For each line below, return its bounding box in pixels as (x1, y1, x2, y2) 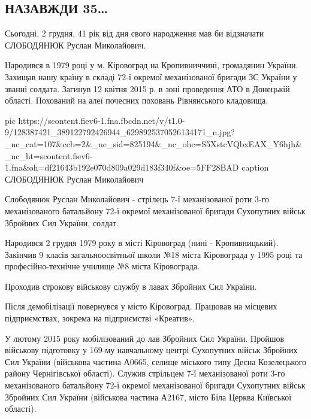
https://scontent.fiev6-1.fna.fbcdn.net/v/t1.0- (18, 114, 185, 126)
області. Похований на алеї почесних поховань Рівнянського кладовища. (5, 94, 268, 107)
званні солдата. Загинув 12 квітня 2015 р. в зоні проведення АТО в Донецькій (5, 82, 290, 95)
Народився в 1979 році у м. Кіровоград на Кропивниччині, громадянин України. (5, 59, 298, 71)
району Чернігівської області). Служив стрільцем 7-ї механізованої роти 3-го (5, 367, 285, 379)
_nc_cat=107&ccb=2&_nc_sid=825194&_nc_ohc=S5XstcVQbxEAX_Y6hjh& (5, 137, 302, 150)
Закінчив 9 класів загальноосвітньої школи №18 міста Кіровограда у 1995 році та (5, 248, 303, 260)
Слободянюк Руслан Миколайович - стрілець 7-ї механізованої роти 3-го (5, 193, 269, 205)
